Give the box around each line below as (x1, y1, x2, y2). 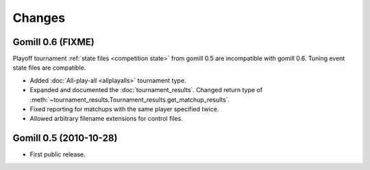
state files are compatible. (12, 63, 86, 72)
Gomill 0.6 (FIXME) (12, 36, 95, 48)
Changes (12, 10, 65, 25)
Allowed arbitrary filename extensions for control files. (29, 115, 183, 123)
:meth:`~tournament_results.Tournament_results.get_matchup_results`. (29, 96, 230, 104)
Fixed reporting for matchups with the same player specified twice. (29, 105, 219, 113)
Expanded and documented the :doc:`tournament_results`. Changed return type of (29, 86, 263, 94)
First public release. (29, 150, 86, 158)
